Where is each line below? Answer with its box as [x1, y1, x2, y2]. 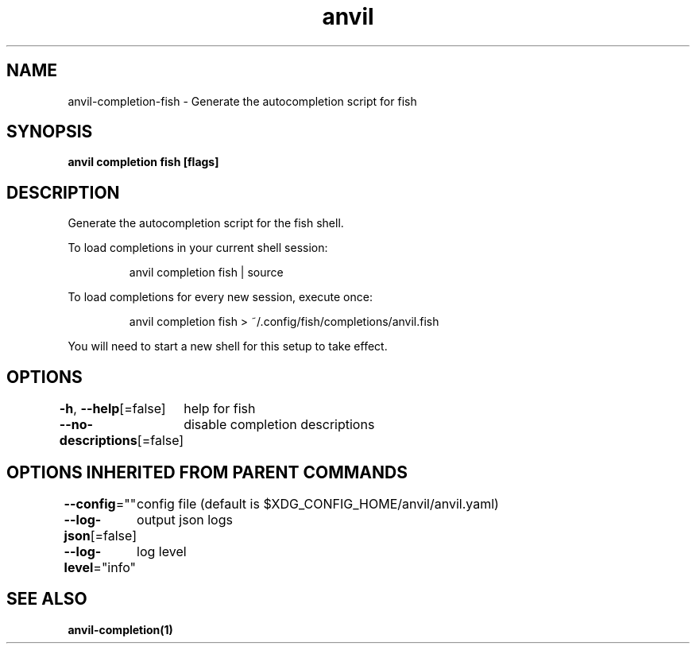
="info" [93, 559, 136, 575]
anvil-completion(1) [68, 622, 173, 636]
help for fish [184, 400, 256, 417]
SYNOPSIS [6, 122, 93, 142]
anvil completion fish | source [129, 265, 284, 280]
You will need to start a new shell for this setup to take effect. [68, 339, 388, 354]
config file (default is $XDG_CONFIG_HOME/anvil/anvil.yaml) [137, 495, 499, 512]
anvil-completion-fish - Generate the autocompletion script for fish [68, 94, 417, 108]
